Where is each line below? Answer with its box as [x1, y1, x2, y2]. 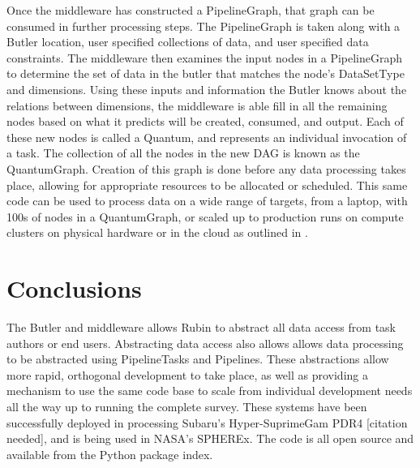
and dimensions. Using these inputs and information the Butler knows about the [6, 80, 407, 97]
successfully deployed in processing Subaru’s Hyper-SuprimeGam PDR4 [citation [6, 414, 408, 431]
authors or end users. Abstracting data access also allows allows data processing [6, 334, 404, 351]
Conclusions [6, 272, 142, 305]
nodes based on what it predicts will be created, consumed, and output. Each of [6, 113, 404, 130]
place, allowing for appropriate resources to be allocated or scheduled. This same [6, 176, 408, 193]
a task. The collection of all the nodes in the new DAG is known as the [6, 144, 360, 161]
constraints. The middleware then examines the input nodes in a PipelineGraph [6, 49, 403, 66]
